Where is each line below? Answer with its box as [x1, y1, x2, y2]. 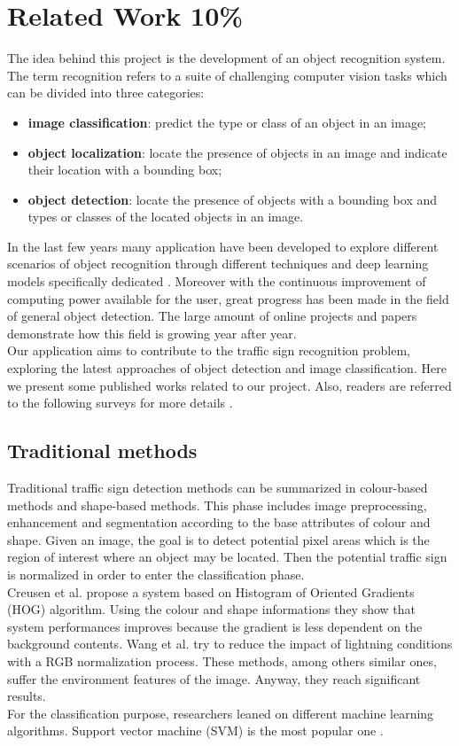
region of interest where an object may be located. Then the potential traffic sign [7, 548, 447, 566]
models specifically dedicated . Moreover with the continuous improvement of [7, 272, 426, 291]
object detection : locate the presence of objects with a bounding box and [27, 190, 438, 208]
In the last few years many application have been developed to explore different [7, 237, 439, 255]
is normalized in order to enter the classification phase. [7, 564, 305, 583]
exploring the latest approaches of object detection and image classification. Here [7, 359, 447, 377]
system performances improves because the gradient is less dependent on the [7, 617, 423, 635]
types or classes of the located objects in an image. [27, 207, 304, 226]
